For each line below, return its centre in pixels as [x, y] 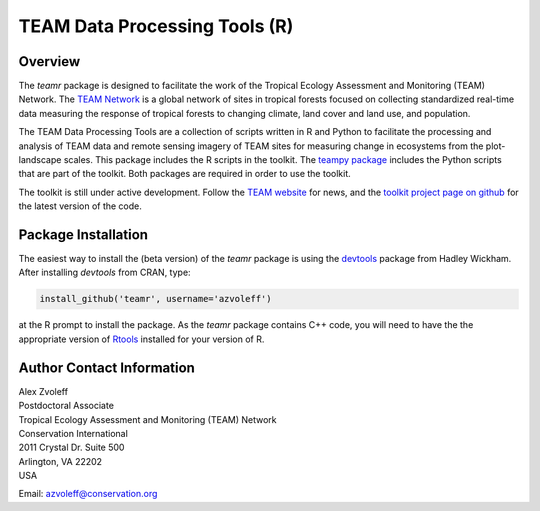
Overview [49, 61]
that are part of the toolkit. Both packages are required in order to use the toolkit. [185, 174]
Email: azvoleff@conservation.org [88, 494]
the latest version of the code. [80, 206]
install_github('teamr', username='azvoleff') [155, 299]
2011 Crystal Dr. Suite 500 [71, 447]
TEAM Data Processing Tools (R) [156, 26]
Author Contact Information [106, 367]
